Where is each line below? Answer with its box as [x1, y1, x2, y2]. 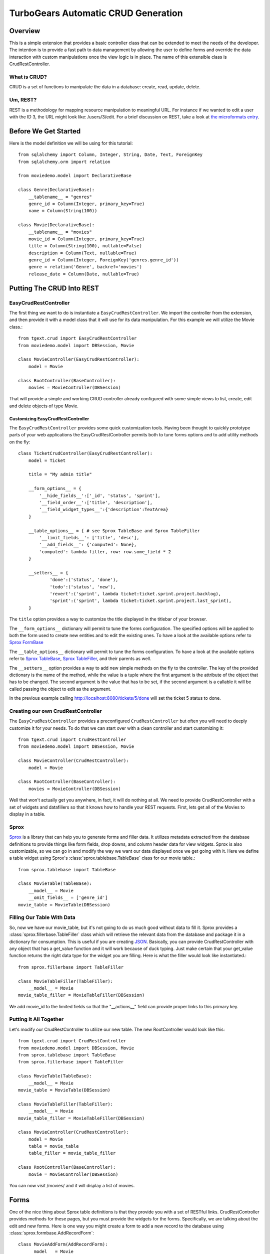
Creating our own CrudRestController [9, 707, 102, 714]
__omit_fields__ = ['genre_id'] [28, 895, 108, 900]
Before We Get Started [9, 127, 81, 135]
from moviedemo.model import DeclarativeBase [18, 173, 132, 179]
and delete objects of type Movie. [9, 403, 78, 409]
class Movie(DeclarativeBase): [18, 222, 95, 228]
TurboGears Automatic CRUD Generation [9, 8, 183, 19]
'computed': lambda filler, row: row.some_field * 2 [39, 549, 171, 554]
